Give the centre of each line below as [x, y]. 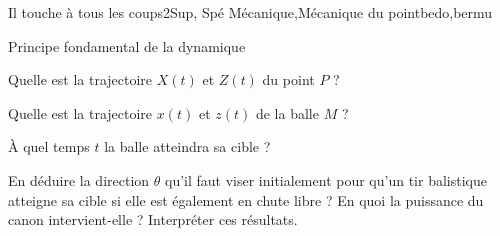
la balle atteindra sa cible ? [187, 146]
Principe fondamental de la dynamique [127, 45]
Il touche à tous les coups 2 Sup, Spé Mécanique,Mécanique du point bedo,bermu [250, 12]
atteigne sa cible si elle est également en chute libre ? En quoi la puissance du [246, 199]
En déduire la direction [79, 179]
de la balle [287, 112]
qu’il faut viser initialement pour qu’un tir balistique [325, 179]
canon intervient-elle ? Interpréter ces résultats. [153, 219]
